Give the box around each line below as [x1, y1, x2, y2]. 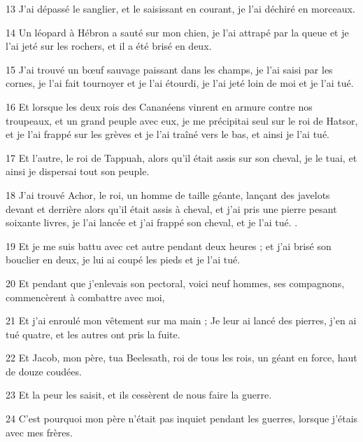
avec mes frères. [6, 424, 73, 439]
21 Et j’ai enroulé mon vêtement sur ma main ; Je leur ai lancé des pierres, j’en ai [6, 313, 357, 328]
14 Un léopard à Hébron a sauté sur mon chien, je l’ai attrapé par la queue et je [6, 25, 349, 39]
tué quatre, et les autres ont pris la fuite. [6, 326, 180, 341]
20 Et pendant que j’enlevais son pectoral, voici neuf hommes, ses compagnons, [6, 275, 345, 290]
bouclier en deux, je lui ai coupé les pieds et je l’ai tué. [6, 252, 241, 267]
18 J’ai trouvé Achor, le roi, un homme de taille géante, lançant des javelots [6, 187, 330, 202]
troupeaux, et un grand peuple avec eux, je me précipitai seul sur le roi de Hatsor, [6, 113, 358, 127]
